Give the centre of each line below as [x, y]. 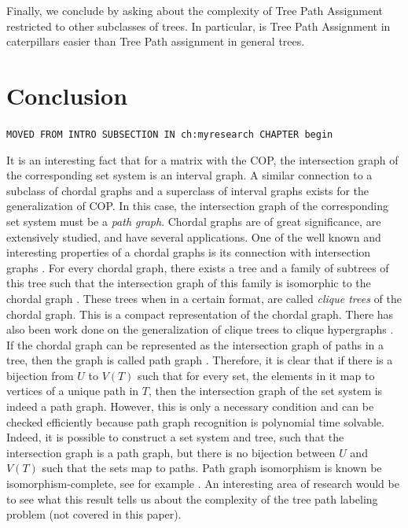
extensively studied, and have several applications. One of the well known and [194, 236]
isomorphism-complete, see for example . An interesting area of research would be [203, 484]
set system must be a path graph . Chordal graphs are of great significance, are [194, 221]
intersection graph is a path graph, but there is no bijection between [171, 452]
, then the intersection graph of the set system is [265, 391]
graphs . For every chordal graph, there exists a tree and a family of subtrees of [198, 267]
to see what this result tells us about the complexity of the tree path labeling [192, 498]
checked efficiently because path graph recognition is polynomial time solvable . [195, 421]
